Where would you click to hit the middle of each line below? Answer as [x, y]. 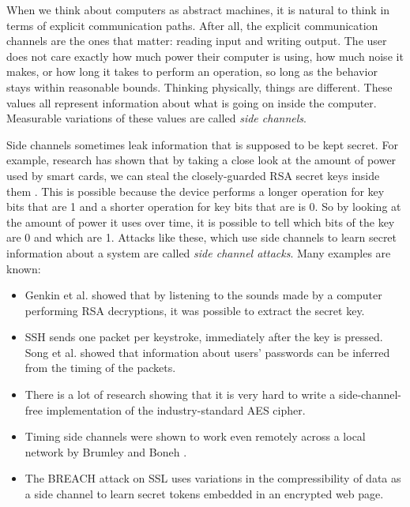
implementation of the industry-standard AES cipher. [176, 409]
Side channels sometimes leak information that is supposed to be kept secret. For [202, 144]
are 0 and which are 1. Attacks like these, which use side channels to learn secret [202, 237]
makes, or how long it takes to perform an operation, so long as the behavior [192, 71]
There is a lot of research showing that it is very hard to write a [180, 394]
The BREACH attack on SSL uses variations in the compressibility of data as [213, 478]
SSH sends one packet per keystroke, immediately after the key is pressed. [204, 337]
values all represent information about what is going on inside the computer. [192, 102]
